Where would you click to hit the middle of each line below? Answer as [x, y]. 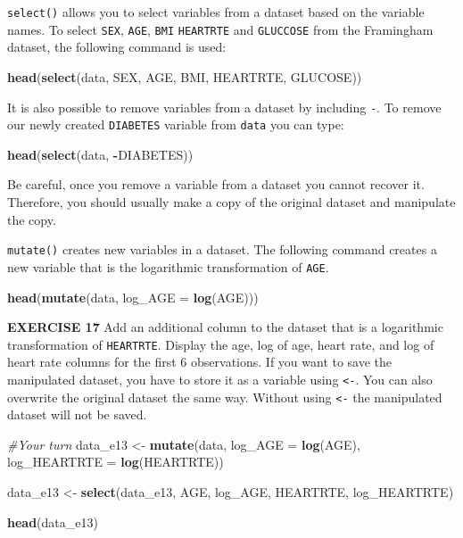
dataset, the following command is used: [117, 47]
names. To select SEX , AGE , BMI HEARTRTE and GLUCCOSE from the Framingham [220, 29]
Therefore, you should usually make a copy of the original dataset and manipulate [231, 202]
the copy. [32, 219]
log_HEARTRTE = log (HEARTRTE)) [116, 462]
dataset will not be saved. [77, 414]
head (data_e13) [53, 521]
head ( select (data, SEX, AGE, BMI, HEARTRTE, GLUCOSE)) [185, 76]
